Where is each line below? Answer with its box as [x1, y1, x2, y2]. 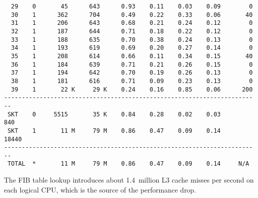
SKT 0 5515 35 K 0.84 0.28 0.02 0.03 [7, 110, 221, 118]
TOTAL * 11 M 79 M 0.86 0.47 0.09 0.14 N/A [7, 160, 249, 168]
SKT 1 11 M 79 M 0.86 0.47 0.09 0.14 [7, 127, 221, 134]
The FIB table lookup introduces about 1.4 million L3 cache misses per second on [4, 175, 254, 185]
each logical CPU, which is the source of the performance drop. [4, 184, 196, 195]
